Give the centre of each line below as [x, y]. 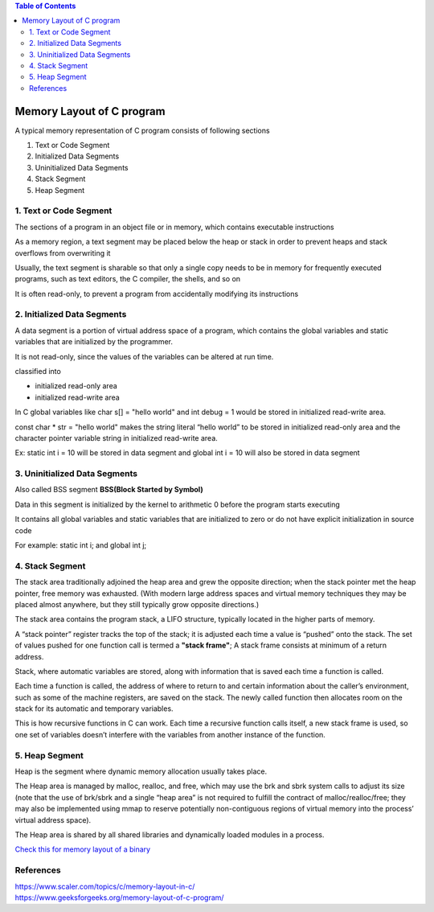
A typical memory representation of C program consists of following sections [142, 130]
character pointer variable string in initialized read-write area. [117, 438]
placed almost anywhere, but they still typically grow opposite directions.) [137, 604]
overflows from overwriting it [63, 253]
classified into [38, 371]
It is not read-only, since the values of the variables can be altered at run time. [144, 356]
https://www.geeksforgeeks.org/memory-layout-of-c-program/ [119, 898]
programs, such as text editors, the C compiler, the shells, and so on [128, 279]
